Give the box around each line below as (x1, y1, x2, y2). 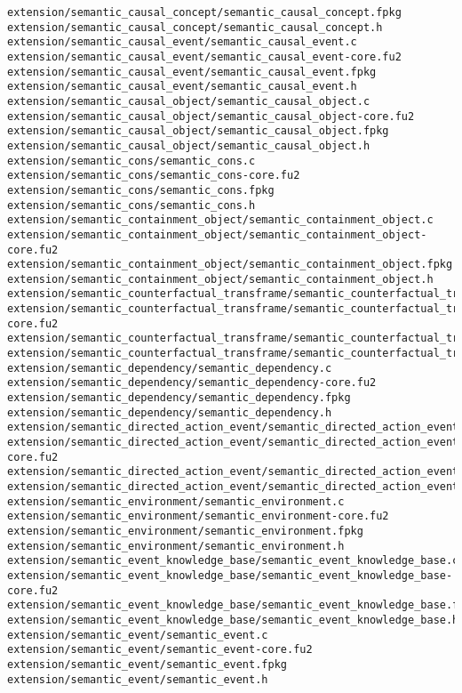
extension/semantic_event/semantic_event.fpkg (7, 657, 287, 671)
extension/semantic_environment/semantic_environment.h (7, 539, 345, 552)
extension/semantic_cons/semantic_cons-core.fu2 (7, 169, 300, 182)
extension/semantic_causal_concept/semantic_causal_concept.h (7, 20, 383, 34)
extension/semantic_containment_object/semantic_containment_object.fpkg (7, 258, 453, 271)
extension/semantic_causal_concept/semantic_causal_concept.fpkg (7, 6, 402, 19)
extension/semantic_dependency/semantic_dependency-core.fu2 (7, 376, 377, 390)
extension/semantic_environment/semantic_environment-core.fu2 (7, 510, 389, 523)
